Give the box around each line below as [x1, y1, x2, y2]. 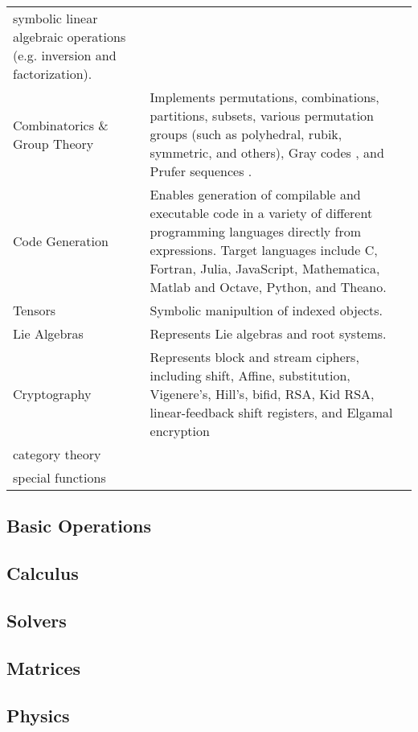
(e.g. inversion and [13, 46, 117, 64]
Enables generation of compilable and [150, 185, 361, 204]
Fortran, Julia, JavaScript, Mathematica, [150, 259, 380, 278]
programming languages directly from [150, 222, 362, 241]
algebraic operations [13, 27, 126, 46]
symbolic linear [13, 9, 98, 27]
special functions [13, 468, 106, 487]
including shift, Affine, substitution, [150, 366, 350, 385]
